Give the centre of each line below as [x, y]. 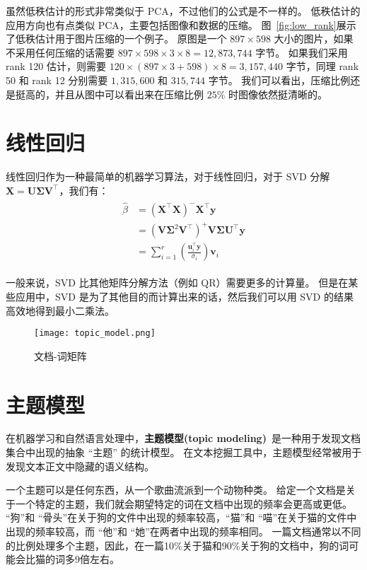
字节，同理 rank [322, 66]
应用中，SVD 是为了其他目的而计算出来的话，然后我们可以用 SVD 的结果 [184, 296]
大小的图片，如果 [314, 39]
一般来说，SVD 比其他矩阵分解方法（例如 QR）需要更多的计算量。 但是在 [177, 283]
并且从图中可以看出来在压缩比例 [129, 94]
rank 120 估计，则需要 [56, 66]
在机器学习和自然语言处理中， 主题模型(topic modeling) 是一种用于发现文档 [183, 438]
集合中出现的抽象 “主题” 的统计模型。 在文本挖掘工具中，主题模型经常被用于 [184, 452]
